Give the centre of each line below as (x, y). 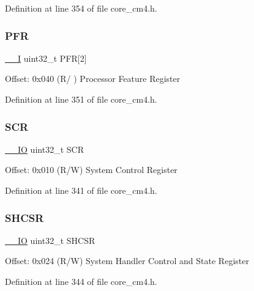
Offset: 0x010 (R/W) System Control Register (91, 170)
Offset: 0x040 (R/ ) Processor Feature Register (93, 79)
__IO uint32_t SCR (44, 149)
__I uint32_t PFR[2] (46, 58)
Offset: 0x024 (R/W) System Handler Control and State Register (127, 261)
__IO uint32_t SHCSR (50, 240)
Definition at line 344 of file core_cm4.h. (81, 281)
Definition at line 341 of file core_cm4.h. (81, 190)
